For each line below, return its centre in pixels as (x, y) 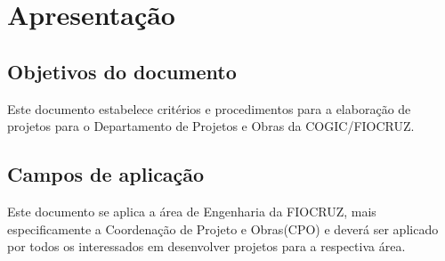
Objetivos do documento (122, 71)
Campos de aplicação (106, 174)
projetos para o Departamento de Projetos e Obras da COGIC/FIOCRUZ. (211, 126)
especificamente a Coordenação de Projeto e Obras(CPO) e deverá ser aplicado (223, 228)
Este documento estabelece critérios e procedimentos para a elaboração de (209, 108)
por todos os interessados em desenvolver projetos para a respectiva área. (206, 246)
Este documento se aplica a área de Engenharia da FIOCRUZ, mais (192, 211)
